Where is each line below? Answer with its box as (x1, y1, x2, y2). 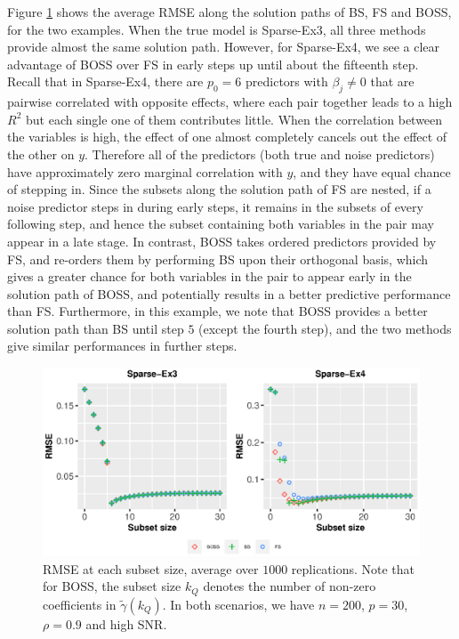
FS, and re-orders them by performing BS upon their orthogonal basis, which (7, 249, 429, 268)
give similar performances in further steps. (7, 336, 238, 355)
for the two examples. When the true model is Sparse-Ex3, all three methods (7, 20, 426, 38)
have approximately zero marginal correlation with (7, 162, 283, 181)
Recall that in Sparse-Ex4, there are (7, 72, 204, 91)
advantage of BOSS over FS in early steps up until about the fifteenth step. (7, 54, 419, 73)
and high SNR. (85, 614, 167, 633)
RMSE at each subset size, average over (43, 559, 259, 578)
